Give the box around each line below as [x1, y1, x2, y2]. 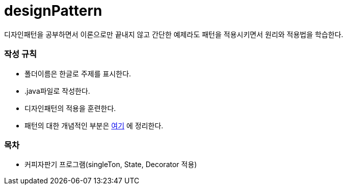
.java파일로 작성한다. [24, 86, 90, 95]
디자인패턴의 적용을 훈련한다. [24, 103, 116, 113]
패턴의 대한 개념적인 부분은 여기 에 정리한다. [24, 121, 164, 130]
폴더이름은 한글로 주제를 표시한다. [24, 69, 131, 78]
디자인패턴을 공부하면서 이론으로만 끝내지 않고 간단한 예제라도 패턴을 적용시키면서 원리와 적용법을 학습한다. [4, 30, 343, 39]
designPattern [4, 2, 102, 19]
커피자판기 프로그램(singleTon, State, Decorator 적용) [24, 160, 197, 169]
